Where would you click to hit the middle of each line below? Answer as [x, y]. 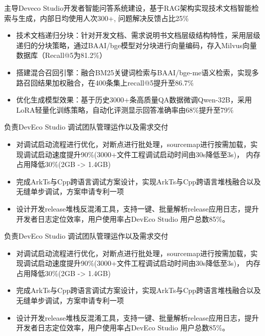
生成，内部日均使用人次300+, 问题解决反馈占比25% [104, 18]
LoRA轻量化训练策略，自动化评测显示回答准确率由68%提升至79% [125, 109]
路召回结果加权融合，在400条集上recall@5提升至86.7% [105, 82]
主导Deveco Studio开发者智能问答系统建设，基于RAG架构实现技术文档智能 [128, 8]
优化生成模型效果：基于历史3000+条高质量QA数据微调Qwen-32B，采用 [134, 100]
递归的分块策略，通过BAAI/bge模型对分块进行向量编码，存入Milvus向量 [137, 45]
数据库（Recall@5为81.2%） [61, 55]
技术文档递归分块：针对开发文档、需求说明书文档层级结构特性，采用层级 [138, 35]
